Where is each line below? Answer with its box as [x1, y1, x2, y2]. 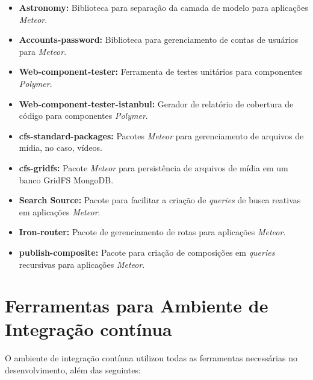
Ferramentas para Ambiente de [5, 293, 268, 318]
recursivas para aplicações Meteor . [19, 258, 145, 270]
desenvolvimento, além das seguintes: [5, 364, 141, 376]
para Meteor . [19, 45, 67, 57]
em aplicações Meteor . [19, 205, 101, 218]
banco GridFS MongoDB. [19, 173, 114, 186]
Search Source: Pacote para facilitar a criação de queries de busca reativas [19, 194, 301, 206]
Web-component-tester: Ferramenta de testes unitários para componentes [19, 65, 302, 78]
